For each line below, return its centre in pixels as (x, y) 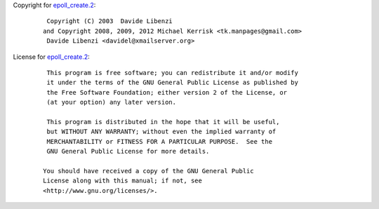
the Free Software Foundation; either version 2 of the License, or (167, 92)
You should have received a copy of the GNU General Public (148, 171)
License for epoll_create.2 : (52, 57)
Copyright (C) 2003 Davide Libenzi (110, 21)
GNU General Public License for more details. (128, 151)
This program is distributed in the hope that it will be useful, (163, 122)
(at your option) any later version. (112, 102)
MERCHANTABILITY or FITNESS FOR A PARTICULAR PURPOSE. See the (160, 141)
